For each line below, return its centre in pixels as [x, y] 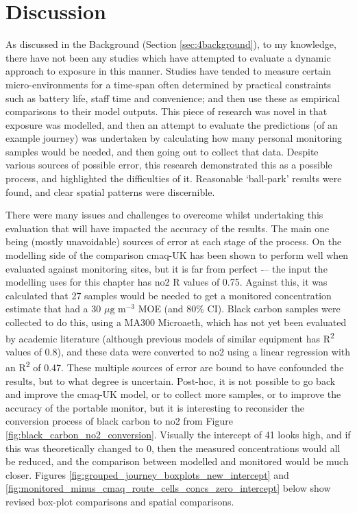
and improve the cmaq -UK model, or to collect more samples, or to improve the [173, 394]
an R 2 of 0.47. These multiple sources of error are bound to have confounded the [175, 366]
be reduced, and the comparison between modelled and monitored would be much [177, 461]
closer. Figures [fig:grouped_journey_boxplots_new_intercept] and [147, 474]
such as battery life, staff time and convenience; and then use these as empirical [173, 98]
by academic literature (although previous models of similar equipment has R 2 [170, 337]
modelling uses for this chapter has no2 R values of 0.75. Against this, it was [167, 282]
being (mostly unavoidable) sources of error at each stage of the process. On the [174, 241]
